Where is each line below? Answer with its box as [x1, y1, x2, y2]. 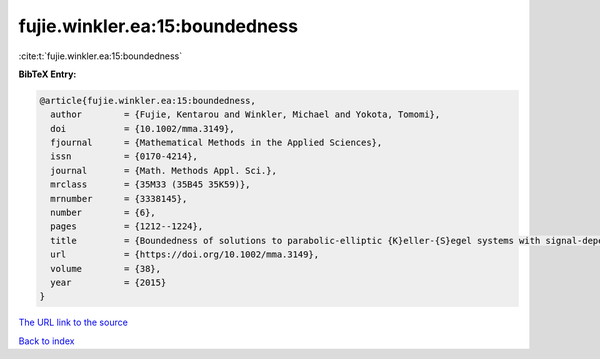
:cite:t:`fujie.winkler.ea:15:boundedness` [18, 50, 183, 62]
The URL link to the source [18, 316, 129, 329]
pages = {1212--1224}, [50, 221, 204, 232]
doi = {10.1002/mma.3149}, [50, 123, 235, 134]
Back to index [18, 335, 75, 347]
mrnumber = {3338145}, [50, 193, 188, 204]
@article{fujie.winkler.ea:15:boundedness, [39, 95, 257, 106]
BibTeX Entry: [18, 68, 77, 80]
